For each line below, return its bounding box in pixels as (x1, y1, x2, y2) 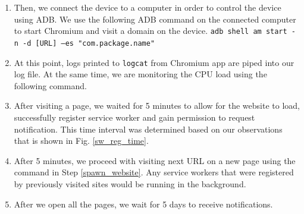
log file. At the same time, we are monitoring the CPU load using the (14, 68, 267, 80)
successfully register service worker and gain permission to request (14, 111, 255, 123)
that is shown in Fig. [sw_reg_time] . (14, 134, 149, 147)
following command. (14, 79, 87, 92)
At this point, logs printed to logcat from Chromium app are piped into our (14, 56, 294, 68)
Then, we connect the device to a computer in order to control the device (14, 1, 281, 13)
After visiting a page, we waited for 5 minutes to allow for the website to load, (14, 99, 300, 112)
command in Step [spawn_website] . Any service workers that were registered (14, 166, 294, 178)
